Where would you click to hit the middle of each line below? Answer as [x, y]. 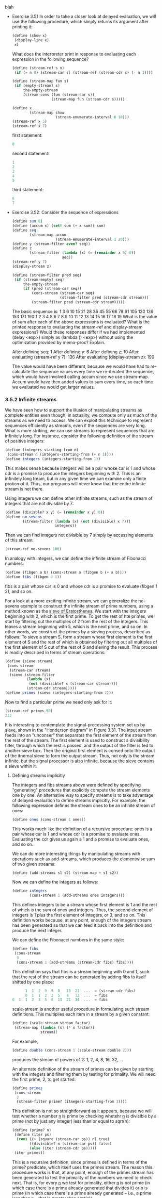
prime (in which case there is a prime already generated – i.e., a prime [81, 1193]
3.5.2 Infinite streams [31, 399]
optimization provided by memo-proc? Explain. [59, 342]
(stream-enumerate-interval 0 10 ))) [92, 117]
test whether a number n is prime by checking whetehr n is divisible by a [84, 1116]
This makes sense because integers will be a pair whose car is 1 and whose [80, 468]
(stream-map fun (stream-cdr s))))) [88, 99]
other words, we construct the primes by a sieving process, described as [78, 632]
